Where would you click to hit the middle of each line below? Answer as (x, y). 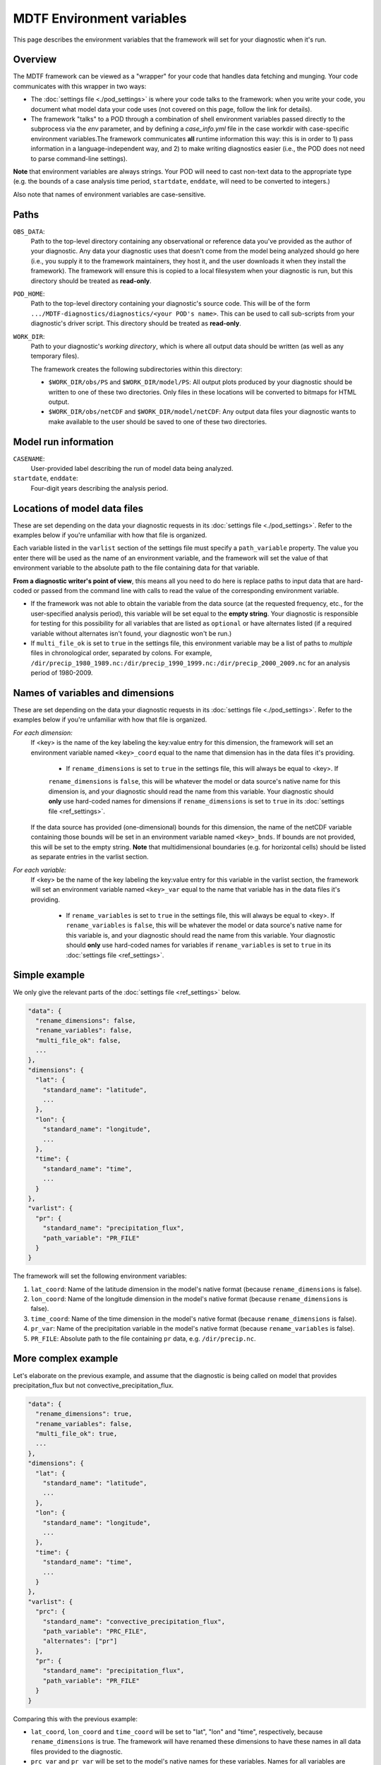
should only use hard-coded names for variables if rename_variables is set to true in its (199, 945)
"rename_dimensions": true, (84, 1414)
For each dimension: (43, 732)
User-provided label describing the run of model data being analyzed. (132, 468)
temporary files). (55, 356)
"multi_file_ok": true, (77, 1434)
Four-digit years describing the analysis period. (99, 488)
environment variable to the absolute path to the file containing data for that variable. (137, 568)
